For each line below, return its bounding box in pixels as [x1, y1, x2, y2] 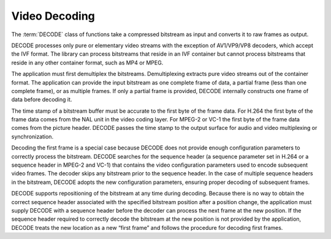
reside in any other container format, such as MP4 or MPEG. [11, 59, 164, 66]
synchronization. [11, 132, 54, 140]
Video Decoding [11, 9, 95, 23]
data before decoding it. [11, 96, 72, 104]
